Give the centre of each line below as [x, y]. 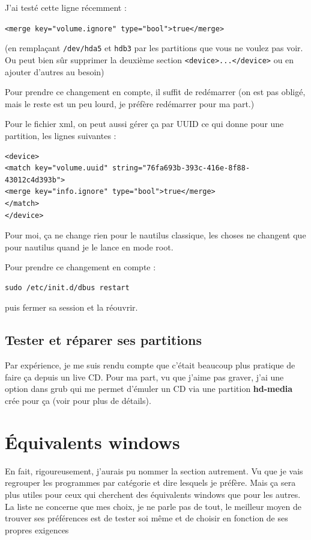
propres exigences [37, 529]
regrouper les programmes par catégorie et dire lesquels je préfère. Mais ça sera [150, 483]
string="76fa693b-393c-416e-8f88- [181, 168]
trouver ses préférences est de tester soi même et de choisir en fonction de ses [146, 518]
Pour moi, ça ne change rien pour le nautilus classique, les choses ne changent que [155, 235]
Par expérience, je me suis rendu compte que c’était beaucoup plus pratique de [150, 365]
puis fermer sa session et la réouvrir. [71, 307]
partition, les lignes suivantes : [61, 135]
